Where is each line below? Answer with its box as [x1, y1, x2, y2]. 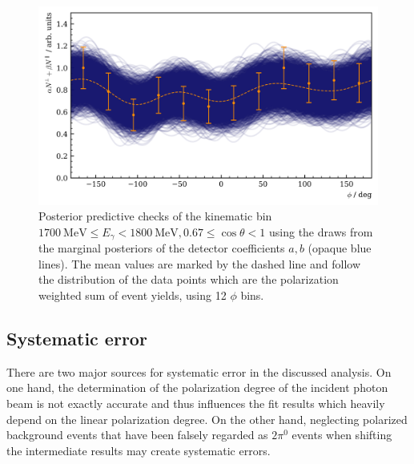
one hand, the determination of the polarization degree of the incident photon [6, 379, 388, 396]
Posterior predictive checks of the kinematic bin [38, 208, 272, 224]
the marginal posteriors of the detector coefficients [38, 240, 285, 256]
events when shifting [291, 426, 392, 443]
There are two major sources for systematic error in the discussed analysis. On [6, 363, 392, 380]
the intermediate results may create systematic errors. [6, 442, 271, 458]
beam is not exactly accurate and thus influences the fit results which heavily [6, 395, 385, 412]
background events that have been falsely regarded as [6, 426, 268, 443]
